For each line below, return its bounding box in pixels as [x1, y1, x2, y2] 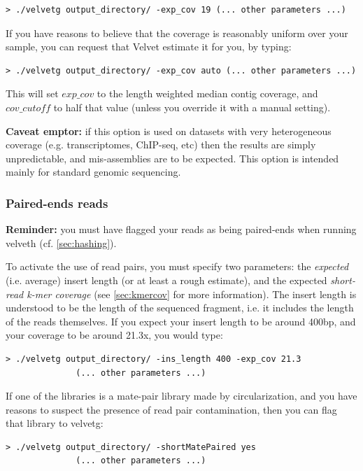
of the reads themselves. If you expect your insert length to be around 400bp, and [6, 314, 356, 328]
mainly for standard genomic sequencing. [6, 164, 181, 179]
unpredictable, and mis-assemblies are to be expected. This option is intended [6, 150, 339, 165]
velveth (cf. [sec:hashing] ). [6, 235, 117, 250]
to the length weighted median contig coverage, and [97, 86, 318, 101]
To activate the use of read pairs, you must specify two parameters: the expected [6, 259, 349, 274]
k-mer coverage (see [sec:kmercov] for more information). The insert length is [27, 286, 357, 301]
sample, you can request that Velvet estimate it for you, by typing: [6, 39, 292, 54]
